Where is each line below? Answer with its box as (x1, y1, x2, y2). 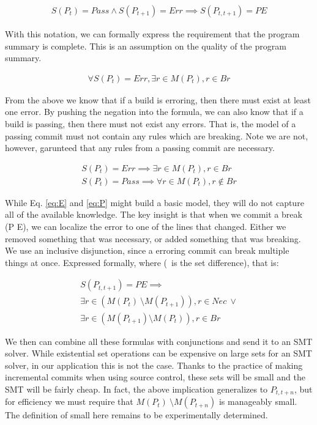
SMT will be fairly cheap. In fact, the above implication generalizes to (5, 382, 268, 395)
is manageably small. (218, 395, 297, 408)
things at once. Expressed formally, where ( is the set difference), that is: (5, 256, 279, 268)
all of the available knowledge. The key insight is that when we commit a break (5, 208, 302, 221)
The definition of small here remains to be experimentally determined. (5, 408, 268, 421)
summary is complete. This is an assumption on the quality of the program (5, 39, 286, 52)
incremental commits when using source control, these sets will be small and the (5, 371, 305, 383)
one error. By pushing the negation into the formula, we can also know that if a (5, 105, 304, 118)
